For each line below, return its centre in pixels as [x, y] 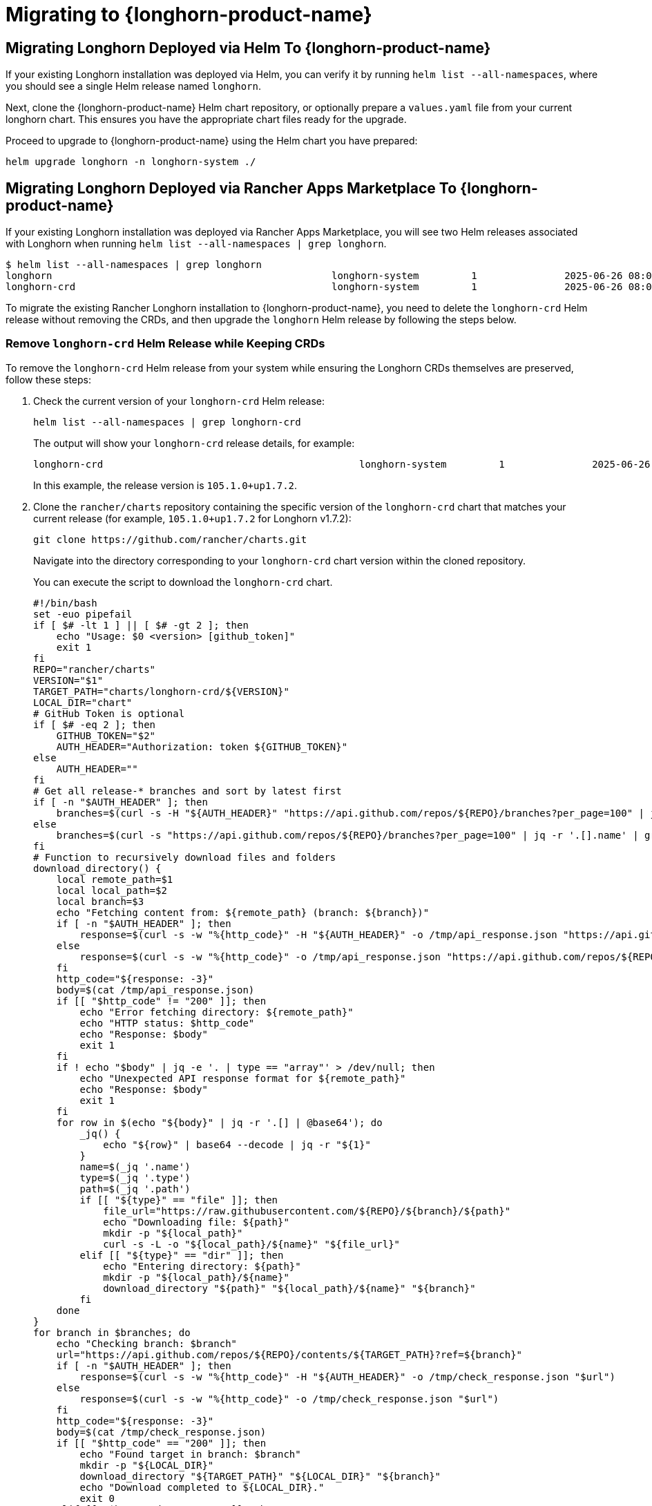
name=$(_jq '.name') [135, 1166]
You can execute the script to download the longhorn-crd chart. [183, 582]
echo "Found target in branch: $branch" [190, 1454]
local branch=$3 [100, 901]
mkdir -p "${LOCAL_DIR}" [147, 1465]
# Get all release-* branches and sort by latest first [188, 791]
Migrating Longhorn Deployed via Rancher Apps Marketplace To [231, 188]
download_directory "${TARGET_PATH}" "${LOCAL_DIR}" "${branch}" [260, 1476]
